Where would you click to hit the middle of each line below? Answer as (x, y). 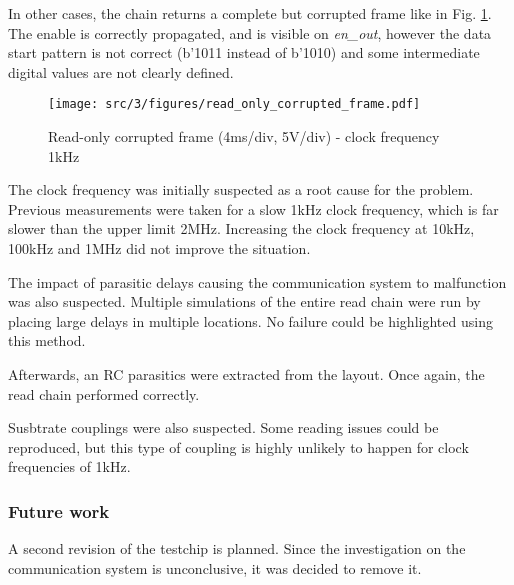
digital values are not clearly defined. (121, 71)
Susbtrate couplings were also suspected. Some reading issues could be (223, 427)
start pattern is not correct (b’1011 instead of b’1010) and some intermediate (244, 52)
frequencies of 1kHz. (69, 466)
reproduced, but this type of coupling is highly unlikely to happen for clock (238, 446)
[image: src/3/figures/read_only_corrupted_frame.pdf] (234, 104)
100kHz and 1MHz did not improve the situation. (159, 248)
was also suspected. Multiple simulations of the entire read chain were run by (244, 301)
